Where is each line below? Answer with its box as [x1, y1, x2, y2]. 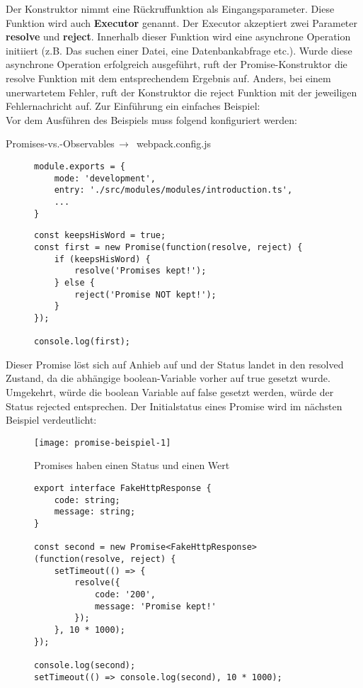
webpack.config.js [136, 136, 211, 151]
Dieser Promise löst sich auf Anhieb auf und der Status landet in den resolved [6, 356, 344, 371]
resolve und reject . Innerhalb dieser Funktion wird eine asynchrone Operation [6, 29, 351, 44]
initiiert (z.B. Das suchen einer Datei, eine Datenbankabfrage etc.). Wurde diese [6, 43, 352, 57]
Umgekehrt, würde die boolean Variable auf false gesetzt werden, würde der [6, 384, 334, 399]
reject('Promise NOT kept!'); [74, 289, 217, 300]
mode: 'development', [54, 173, 156, 184]
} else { [54, 277, 95, 288]
